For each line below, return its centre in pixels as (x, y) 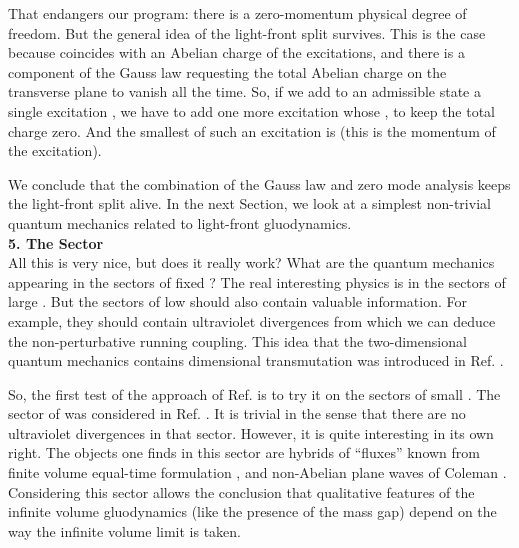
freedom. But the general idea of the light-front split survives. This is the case (247, 32)
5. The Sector (56, 242)
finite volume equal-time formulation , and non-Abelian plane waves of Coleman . (257, 472)
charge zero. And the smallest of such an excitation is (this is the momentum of (252, 130)
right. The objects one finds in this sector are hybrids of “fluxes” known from (244, 452)
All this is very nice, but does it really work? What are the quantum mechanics (251, 262)
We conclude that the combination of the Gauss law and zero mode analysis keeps (259, 183)
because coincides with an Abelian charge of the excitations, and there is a (236, 52)
